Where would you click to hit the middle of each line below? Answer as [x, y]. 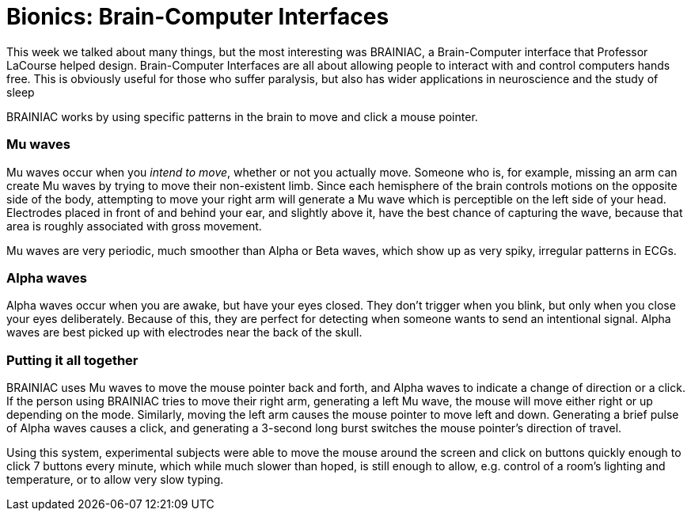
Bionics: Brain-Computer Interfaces [198, 17]
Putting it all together [72, 360]
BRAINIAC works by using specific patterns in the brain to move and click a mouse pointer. [242, 116]
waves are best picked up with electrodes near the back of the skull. [184, 333]
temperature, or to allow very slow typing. [115, 479]
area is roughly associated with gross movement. [134, 226]
